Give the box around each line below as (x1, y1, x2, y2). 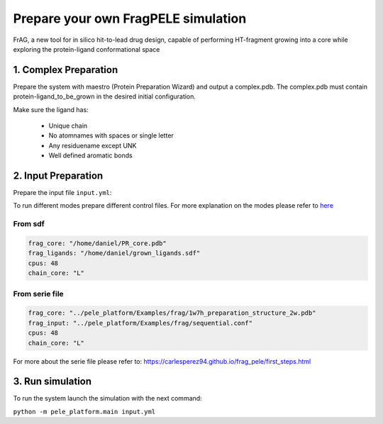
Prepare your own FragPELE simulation (13, 11, 247, 26)
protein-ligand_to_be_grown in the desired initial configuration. (13, 92, 196, 101)
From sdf (13, 219, 45, 229)
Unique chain (48, 121, 88, 130)
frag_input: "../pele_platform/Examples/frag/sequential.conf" (28, 319, 253, 327)
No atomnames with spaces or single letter (48, 131, 174, 140)
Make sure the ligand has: (13, 105, 89, 113)
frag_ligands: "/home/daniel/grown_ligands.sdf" (28, 249, 201, 257)
